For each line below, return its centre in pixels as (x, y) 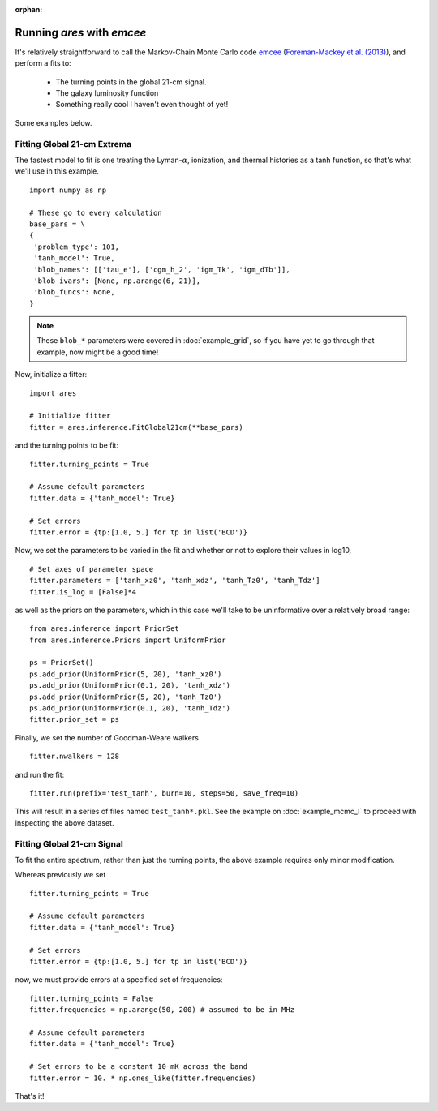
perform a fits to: (43, 63)
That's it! (30, 1096)
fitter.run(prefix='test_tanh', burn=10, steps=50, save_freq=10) (164, 793)
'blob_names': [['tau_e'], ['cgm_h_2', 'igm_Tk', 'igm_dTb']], (162, 269)
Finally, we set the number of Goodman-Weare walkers (107, 737)
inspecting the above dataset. (64, 822)
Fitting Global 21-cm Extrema (73, 144)
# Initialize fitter (70, 416)
